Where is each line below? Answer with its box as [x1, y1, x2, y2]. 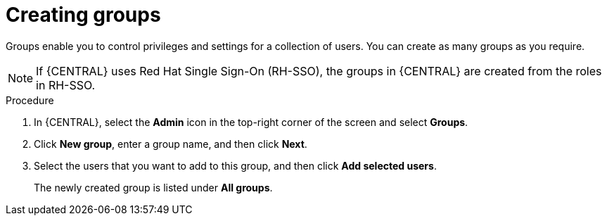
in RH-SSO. [36, 77, 96, 92]
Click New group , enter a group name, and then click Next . [34, 137, 307, 150]
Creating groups [6, 3, 161, 27]
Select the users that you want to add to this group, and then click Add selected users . [34, 159, 437, 172]
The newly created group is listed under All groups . [34, 181, 273, 194]
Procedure [6, 94, 54, 106]
